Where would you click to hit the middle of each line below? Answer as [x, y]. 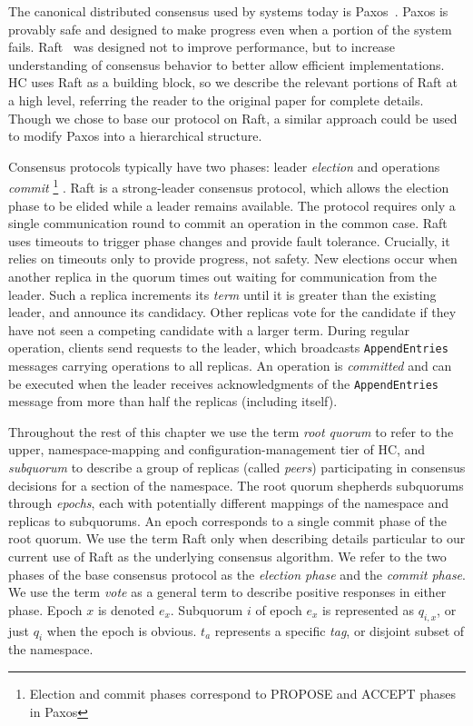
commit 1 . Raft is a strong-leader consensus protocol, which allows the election [229, 186]
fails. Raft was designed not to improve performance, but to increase [202, 47]
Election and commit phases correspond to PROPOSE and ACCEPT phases [243, 693]
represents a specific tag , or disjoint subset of [340, 630]
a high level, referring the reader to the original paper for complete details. [216, 99]
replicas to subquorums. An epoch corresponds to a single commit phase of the [227, 520]
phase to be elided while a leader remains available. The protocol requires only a [232, 205]
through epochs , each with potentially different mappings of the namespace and [228, 503]
